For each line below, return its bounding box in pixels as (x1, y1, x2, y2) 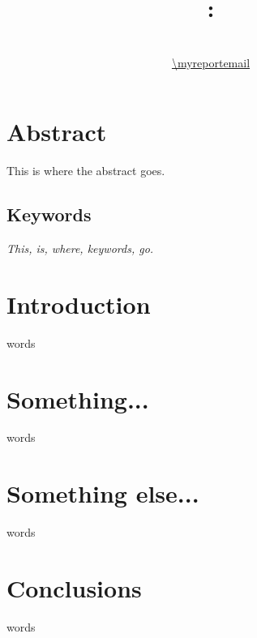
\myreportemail (171, 54, 251, 71)
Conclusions (6, 571, 142, 604)
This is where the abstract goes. (6, 162, 165, 179)
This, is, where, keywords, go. (6, 240, 154, 257)
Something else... (6, 477, 199, 510)
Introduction (6, 287, 151, 320)
